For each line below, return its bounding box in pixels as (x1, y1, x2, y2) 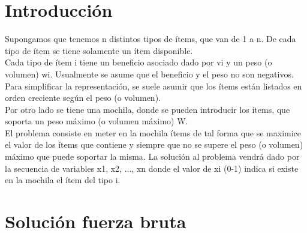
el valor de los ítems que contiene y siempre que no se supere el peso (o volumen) (5, 138, 303, 151)
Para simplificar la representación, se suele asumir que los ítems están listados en (5, 79, 302, 92)
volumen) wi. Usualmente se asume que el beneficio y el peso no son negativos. (5, 67, 294, 80)
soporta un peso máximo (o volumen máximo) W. (5, 115, 188, 127)
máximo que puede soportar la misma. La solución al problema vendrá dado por (5, 150, 300, 163)
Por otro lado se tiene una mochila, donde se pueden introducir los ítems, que (5, 103, 290, 115)
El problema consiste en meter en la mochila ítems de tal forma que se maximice (5, 126, 302, 139)
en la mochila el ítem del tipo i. (5, 174, 121, 186)
